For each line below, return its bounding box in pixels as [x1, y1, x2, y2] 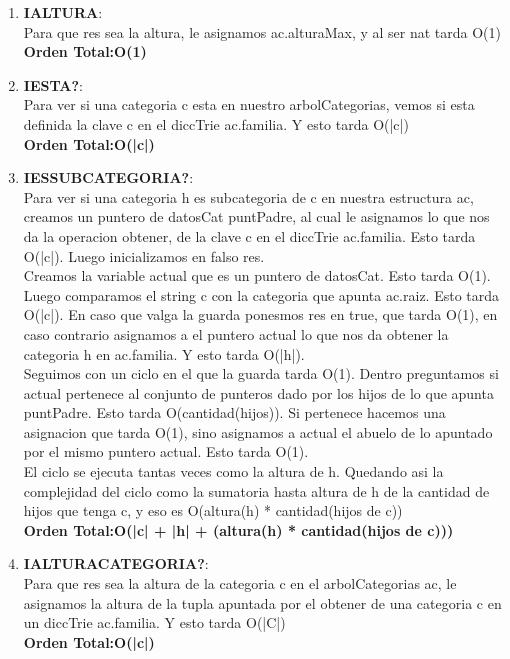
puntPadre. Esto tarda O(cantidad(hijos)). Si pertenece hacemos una [23, 402, 446, 423]
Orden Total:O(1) [23, 41, 147, 62]
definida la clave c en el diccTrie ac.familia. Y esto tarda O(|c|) [23, 113, 409, 134]
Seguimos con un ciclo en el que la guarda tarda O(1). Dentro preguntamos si [23, 363, 499, 384]
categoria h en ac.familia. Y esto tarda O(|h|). [23, 343, 305, 364]
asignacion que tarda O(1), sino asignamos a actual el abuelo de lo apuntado [23, 421, 493, 442]
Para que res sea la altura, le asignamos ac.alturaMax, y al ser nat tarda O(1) [23, 21, 501, 42]
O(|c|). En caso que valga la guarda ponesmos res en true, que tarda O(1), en [23, 304, 498, 325]
